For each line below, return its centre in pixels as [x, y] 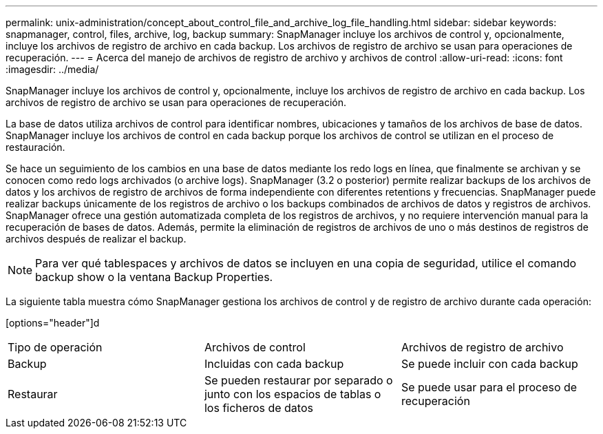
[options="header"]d [53, 323]
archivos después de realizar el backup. [96, 239]
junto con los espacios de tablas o [293, 394]
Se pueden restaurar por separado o [298, 380]
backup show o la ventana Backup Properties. [154, 277]
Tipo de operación [55, 347]
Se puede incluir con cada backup [489, 364]
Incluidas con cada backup [274, 364]
